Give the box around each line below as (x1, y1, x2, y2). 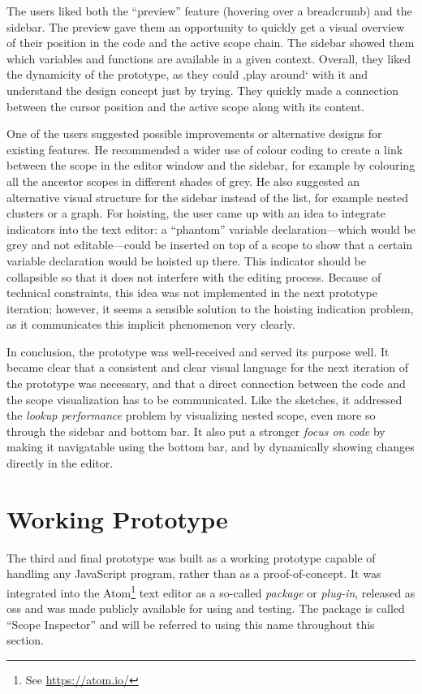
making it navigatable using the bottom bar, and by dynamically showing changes (6, 438, 415, 455)
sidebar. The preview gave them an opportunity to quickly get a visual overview (6, 18, 405, 35)
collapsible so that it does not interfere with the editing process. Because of (6, 268, 381, 285)
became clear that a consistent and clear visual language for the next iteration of (6, 359, 409, 376)
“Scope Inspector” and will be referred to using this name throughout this (6, 615, 375, 632)
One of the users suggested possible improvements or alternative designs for (6, 125, 382, 142)
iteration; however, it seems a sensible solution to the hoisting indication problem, (6, 300, 414, 317)
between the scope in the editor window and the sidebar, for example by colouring (6, 157, 416, 174)
